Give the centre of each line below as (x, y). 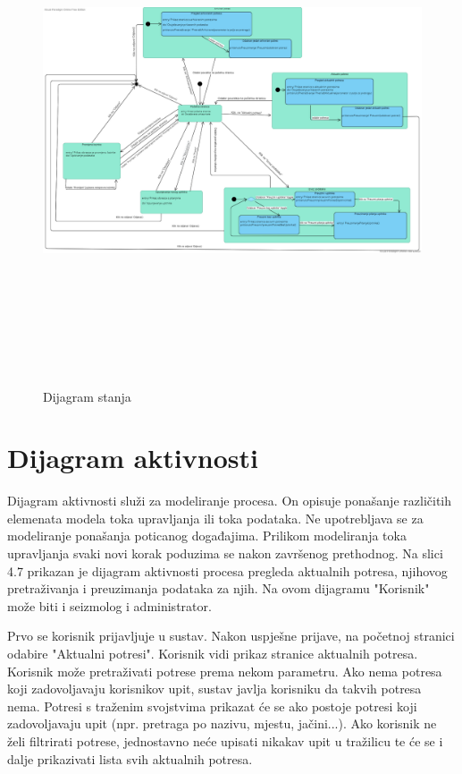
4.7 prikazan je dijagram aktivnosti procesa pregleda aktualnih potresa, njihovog (227, 570)
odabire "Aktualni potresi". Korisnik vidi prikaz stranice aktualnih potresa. (213, 653)
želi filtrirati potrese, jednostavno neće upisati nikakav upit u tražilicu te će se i (225, 740)
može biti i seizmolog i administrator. (109, 605)
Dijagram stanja (87, 396)
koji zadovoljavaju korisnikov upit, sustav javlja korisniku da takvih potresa (214, 689)
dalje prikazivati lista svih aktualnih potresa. (130, 758)
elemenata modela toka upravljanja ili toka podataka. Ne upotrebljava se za (215, 518)
